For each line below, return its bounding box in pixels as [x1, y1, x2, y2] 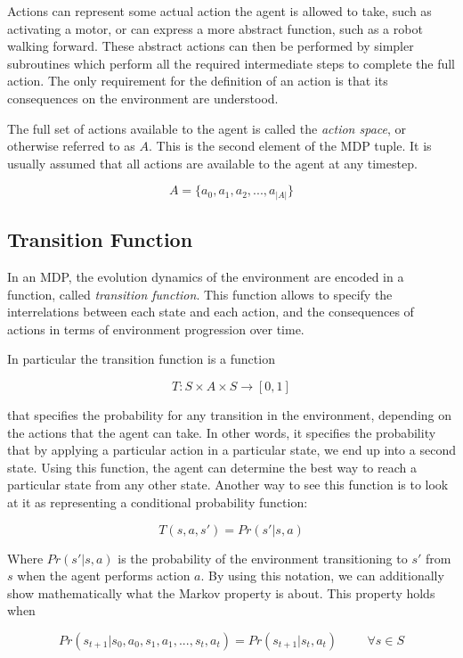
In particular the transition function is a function [7, 350, 275, 368]
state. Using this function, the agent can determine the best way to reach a [7, 457, 418, 476]
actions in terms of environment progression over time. [7, 319, 305, 338]
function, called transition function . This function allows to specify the [7, 284, 393, 303]
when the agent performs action [17, 566, 191, 585]
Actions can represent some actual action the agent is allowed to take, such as [7, 2, 432, 20]
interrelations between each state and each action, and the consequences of [7, 302, 414, 321]
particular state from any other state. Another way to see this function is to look [7, 475, 449, 494]
